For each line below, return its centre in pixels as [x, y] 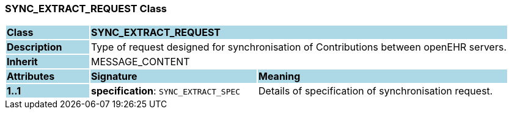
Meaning [280, 77]
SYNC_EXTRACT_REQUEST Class [86, 9]
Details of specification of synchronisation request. [376, 91]
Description [35, 47]
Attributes [31, 77]
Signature [114, 77]
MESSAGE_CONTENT [141, 62]
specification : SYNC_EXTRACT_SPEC [166, 91]
